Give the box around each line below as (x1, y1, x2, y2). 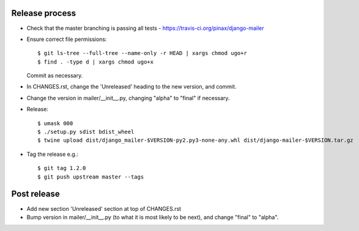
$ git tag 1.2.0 (37, 165, 86, 172)
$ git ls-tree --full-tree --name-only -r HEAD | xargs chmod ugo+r (37, 50, 247, 57)
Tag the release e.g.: (26, 150, 79, 158)
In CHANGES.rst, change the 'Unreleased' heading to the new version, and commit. (26, 83, 237, 90)
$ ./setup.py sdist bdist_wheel (37, 128, 135, 136)
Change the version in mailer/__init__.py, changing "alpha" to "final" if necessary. (26, 94, 230, 101)
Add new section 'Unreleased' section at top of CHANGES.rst (26, 205, 182, 212)
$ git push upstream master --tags (37, 173, 144, 180)
